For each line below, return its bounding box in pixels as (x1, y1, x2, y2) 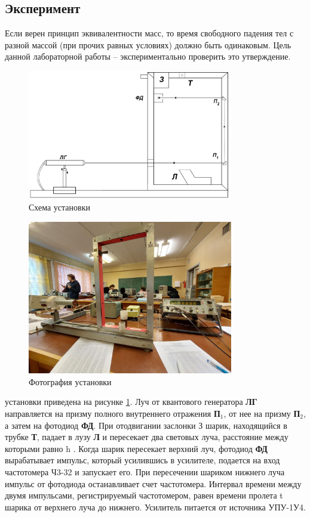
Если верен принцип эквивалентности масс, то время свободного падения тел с (5, 27, 294, 39)
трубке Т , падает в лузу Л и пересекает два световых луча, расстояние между (5, 431, 288, 443)
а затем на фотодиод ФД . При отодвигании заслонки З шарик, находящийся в (5, 419, 287, 431)
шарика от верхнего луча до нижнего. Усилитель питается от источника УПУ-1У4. (5, 500, 306, 513)
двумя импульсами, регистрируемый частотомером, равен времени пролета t (5, 489, 283, 501)
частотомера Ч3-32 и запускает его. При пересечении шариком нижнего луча (5, 465, 285, 478)
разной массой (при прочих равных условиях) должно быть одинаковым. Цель (5, 38, 291, 51)
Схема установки (29, 201, 90, 213)
